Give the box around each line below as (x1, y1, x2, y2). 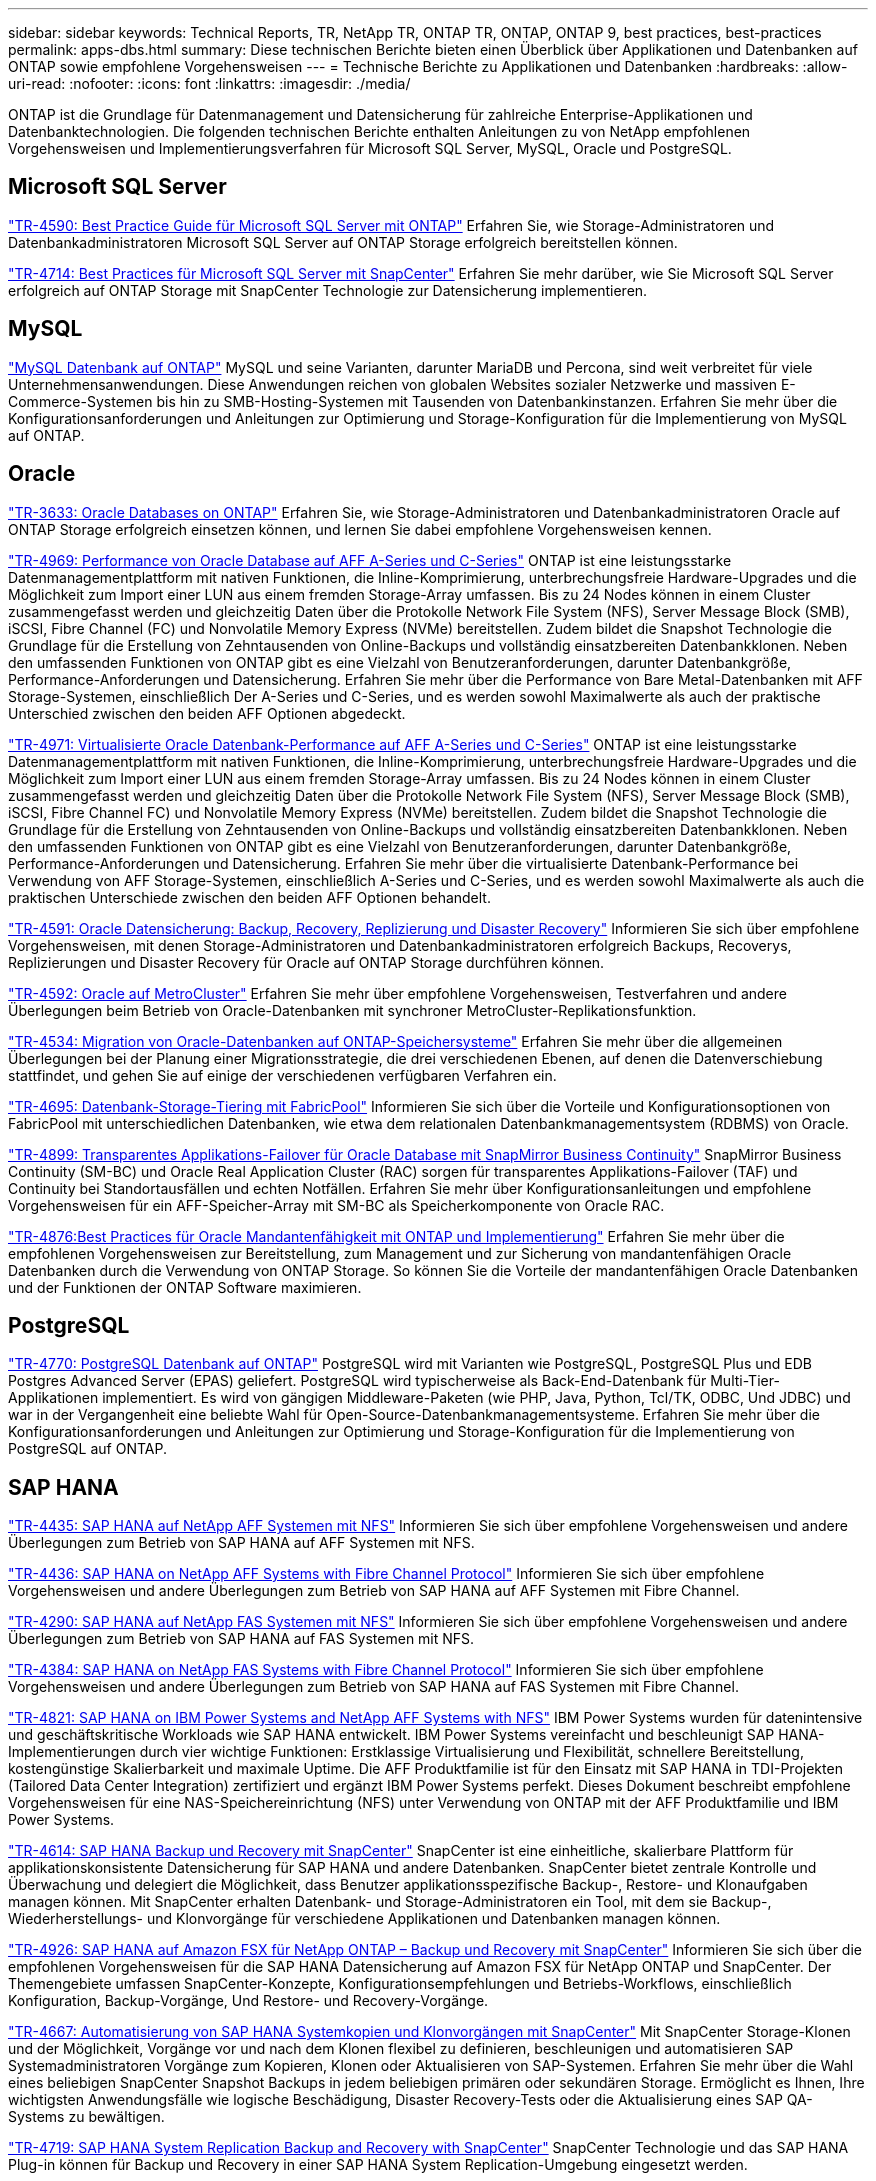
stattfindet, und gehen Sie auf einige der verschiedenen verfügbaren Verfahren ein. (8, 1066, 557, 1084)
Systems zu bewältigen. (8, 2108, 165, 2126)
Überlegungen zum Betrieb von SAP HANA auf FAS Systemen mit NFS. (8, 1630, 475, 1648)
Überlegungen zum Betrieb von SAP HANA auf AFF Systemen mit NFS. (8, 1534, 475, 1552)
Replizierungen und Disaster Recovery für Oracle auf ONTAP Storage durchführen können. (8, 953, 605, 971)
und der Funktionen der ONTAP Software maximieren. (8, 1278, 362, 1296)
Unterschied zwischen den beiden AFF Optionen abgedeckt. (8, 704, 406, 722)
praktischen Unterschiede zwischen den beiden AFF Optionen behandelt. (8, 888, 491, 906)
